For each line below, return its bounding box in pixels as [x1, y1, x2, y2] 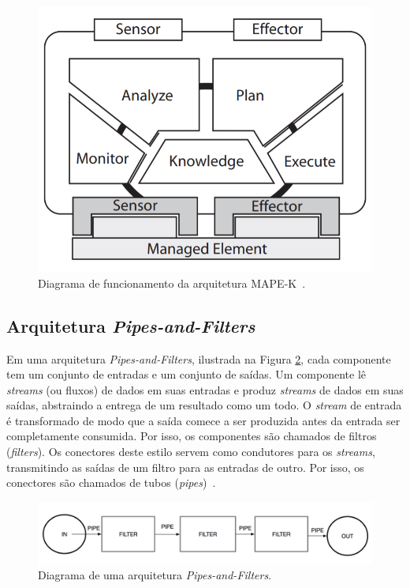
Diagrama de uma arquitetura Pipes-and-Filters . [38, 567, 272, 583]
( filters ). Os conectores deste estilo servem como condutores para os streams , [6, 443, 375, 460]
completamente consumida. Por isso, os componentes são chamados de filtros [6, 428, 377, 444]
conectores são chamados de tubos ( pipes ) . [6, 474, 216, 491]
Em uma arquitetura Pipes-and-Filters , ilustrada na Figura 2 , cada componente [6, 350, 391, 367]
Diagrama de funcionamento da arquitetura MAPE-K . [38, 274, 306, 291]
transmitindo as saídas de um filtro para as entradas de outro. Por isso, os [6, 458, 364, 475]
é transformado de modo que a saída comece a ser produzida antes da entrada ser [6, 412, 401, 428]
